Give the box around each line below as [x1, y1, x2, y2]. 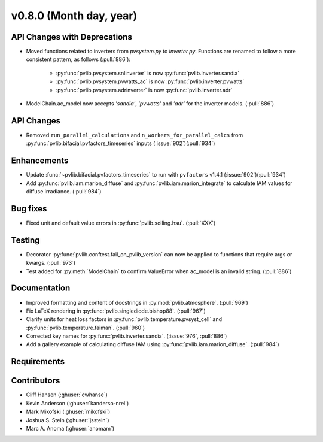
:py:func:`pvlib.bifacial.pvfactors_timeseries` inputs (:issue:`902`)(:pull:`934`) [26, 140, 215, 147]
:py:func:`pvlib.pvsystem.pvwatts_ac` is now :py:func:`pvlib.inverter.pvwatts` [56, 78, 245, 85]
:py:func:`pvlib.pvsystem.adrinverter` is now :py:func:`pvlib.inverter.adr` [56, 86, 233, 93]
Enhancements [11, 156, 69, 166]
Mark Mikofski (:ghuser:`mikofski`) [26, 408, 111, 416]
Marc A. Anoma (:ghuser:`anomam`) [26, 425, 115, 432]
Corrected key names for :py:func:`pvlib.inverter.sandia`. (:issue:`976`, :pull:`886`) [26, 332, 227, 340]
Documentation [11, 283, 71, 293]
